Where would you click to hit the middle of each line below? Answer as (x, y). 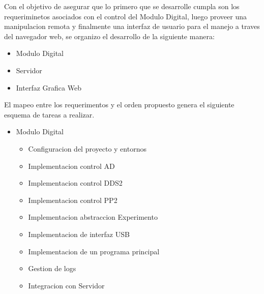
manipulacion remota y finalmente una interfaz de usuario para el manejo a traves (132, 26)
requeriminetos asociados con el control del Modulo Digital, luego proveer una (126, 16)
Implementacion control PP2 (73, 200)
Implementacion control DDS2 (75, 183)
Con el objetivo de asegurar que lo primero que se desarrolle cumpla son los (122, 6)
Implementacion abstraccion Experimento (93, 217)
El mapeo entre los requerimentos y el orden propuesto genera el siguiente (119, 105)
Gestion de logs (52, 268)
